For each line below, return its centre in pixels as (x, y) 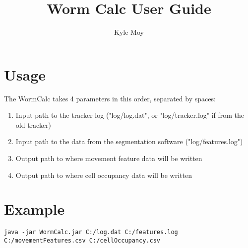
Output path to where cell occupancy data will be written (104, 175)
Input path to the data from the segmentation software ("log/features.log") (129, 141)
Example (34, 209)
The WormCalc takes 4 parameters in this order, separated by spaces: (110, 98)
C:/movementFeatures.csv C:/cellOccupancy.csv (82, 241)
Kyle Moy (129, 32)
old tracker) (33, 124)
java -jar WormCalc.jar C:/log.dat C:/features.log (91, 232)
